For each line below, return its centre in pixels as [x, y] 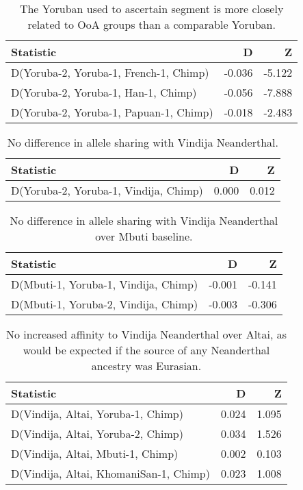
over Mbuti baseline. [144, 236]
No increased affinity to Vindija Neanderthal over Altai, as [146, 334]
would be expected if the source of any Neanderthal [146, 350]
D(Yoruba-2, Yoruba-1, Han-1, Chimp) [104, 92]
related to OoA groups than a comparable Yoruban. [151, 24]
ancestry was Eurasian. [146, 366]
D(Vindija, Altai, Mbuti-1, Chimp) [95, 453]
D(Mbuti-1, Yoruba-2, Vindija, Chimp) [105, 304]
